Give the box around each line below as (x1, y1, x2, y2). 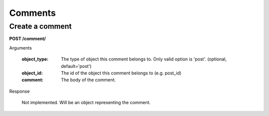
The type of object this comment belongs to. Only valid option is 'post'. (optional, (61, 56, 227, 62)
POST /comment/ (9, 36, 46, 42)
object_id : (21, 70, 43, 76)
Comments (9, 7, 56, 18)
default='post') (61, 63, 92, 69)
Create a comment (9, 22, 72, 31)
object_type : (21, 56, 49, 62)
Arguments (9, 45, 32, 51)
